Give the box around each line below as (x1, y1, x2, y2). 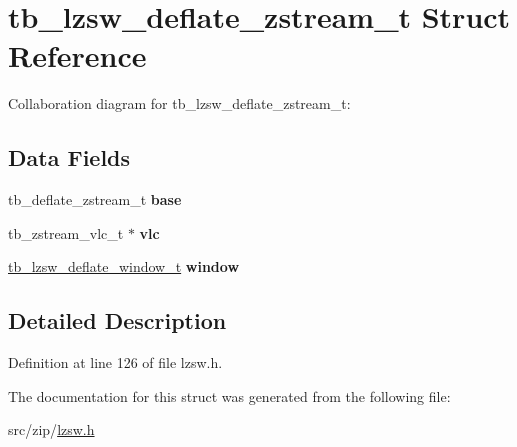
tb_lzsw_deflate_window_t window (8, 256, 240, 277)
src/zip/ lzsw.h (8, 419, 95, 440)
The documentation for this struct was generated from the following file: (8, 385, 451, 406)
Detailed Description (8, 305, 227, 336)
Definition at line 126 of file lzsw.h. (8, 352, 223, 373)
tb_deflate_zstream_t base (8, 189, 182, 210)
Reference (8, 35, 147, 76)
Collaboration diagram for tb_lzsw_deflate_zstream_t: (8, 93, 351, 114)
